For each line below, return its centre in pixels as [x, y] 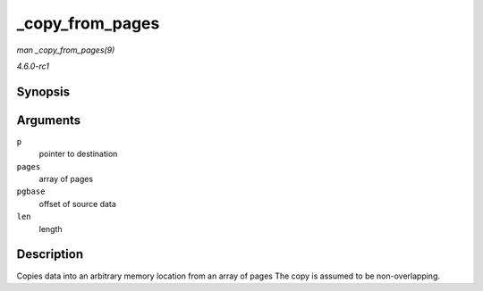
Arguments [49, 120]
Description [50, 254]
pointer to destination [78, 154]
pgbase [31, 191]
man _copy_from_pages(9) [66, 50]
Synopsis [43, 91]
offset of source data [77, 204]
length [51, 229]
